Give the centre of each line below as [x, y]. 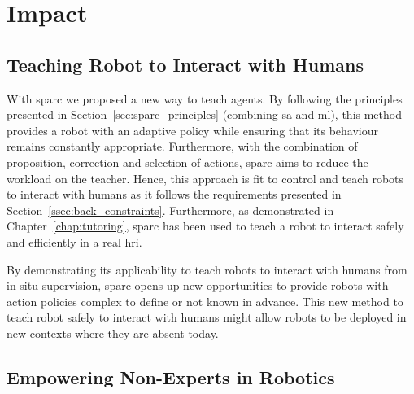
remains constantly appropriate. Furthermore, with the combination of [182, 146]
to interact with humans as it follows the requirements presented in [174, 194]
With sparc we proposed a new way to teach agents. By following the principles [205, 98]
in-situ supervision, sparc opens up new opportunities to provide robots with [198, 285]
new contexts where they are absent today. [113, 333]
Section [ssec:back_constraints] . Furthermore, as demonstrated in [170, 210]
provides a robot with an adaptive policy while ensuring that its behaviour [193, 130]
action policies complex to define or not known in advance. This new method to [205, 301]
